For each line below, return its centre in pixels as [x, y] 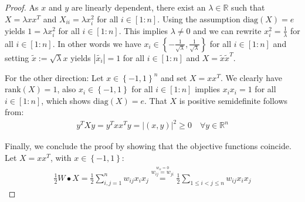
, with [61, 158]
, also [67, 89]
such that [248, 7]
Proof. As [22, 7]
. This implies [143, 30]
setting [17, 57]
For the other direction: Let [54, 77]
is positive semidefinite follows [233, 100]
